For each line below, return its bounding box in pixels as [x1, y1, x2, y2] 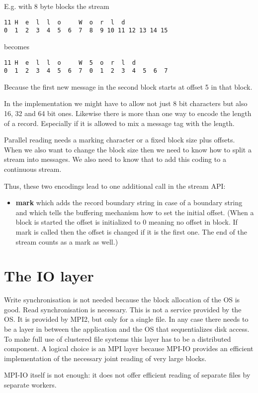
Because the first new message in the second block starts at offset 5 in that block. [4, 81, 253, 92]
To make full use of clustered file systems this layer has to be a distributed [4, 333, 231, 344]
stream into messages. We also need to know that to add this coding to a [4, 154, 226, 164]
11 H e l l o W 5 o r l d [4, 59, 136, 66]
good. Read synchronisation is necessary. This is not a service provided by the [4, 304, 242, 314]
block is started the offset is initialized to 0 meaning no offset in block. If [15, 217, 238, 227]
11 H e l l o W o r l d [4, 18, 125, 26]
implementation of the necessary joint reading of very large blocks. [4, 353, 207, 363]
